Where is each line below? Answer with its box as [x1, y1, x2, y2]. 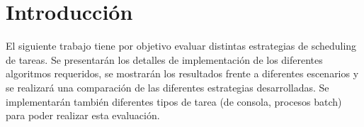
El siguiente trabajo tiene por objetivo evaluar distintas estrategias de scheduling [6, 38, 357, 53]
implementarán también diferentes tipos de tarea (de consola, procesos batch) [6, 94, 342, 109]
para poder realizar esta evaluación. [6, 108, 160, 123]
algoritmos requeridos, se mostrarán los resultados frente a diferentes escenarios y [6, 66, 359, 81]
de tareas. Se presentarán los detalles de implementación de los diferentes [6, 52, 323, 67]
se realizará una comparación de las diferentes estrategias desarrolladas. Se [6, 79, 329, 94]
